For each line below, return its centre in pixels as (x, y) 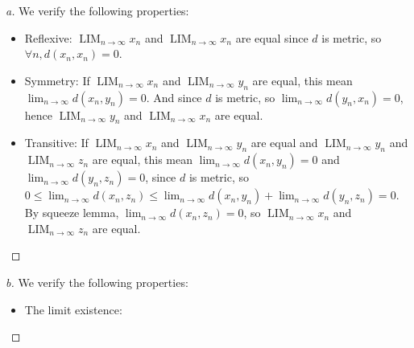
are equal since (272, 37)
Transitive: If (56, 143)
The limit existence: (73, 309)
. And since (174, 97)
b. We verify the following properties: (97, 282)
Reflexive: (48, 37)
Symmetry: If (57, 80)
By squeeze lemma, (72, 213)
